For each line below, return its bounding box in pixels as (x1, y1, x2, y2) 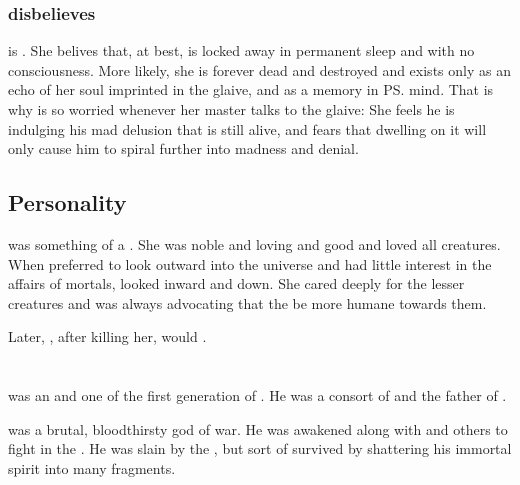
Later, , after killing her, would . (8, 326, 207, 347)
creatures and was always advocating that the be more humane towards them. (8, 292, 487, 313)
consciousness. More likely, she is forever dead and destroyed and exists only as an (8, 59, 511, 80)
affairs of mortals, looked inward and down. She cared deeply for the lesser (8, 273, 465, 294)
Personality (8, 187, 127, 218)
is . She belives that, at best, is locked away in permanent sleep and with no (8, 40, 475, 61)
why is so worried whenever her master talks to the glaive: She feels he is (8, 99, 455, 119)
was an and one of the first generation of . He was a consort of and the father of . (8, 385, 507, 406)
